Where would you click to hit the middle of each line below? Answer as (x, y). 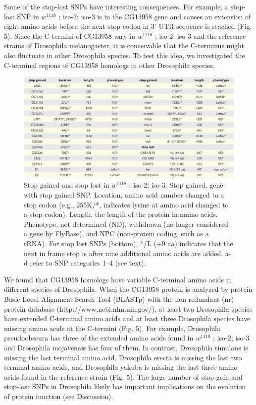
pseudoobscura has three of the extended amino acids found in (99, 338)
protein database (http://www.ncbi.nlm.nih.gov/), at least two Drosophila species (128, 308)
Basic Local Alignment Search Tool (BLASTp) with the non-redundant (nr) (119, 299)
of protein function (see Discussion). (59, 396)
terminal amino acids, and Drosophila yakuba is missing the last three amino (121, 367)
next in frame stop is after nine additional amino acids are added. (124, 253)
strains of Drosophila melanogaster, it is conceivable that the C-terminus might (124, 45)
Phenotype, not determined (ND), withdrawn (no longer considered (126, 224)
